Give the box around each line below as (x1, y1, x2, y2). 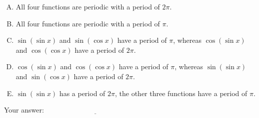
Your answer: (4, 105, 44, 115)
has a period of (59, 88, 105, 98)
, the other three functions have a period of (115, 88, 247, 98)
